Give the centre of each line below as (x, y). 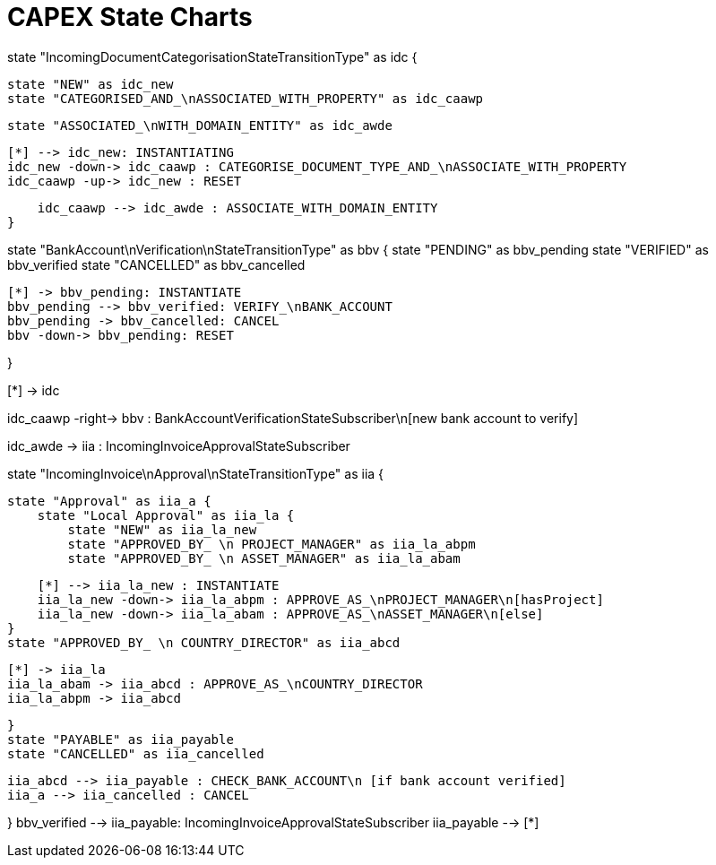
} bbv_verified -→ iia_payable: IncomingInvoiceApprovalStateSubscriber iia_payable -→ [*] (273, 822)
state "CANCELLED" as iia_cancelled (136, 753)
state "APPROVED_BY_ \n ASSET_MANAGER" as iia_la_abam (264, 558)
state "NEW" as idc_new (91, 84)
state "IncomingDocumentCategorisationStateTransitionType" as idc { (212, 56)
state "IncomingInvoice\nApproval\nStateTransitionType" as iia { (196, 473)
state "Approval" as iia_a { (109, 501)
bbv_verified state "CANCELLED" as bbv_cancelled (156, 264)
